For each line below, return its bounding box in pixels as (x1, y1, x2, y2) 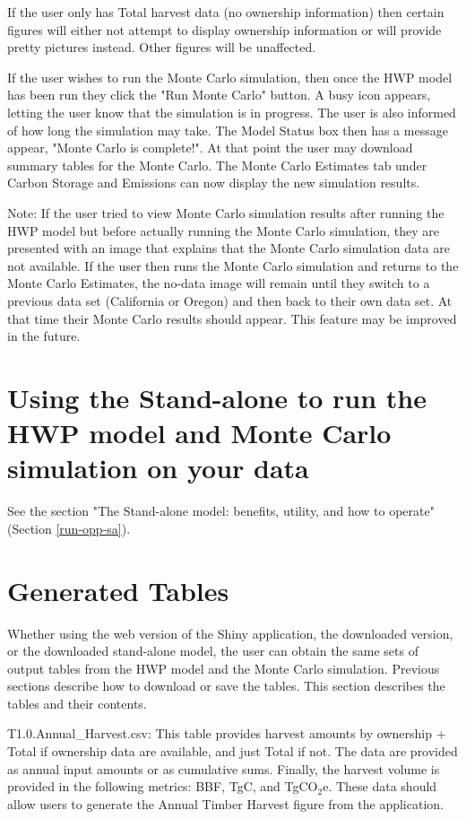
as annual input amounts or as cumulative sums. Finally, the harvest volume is (7, 759, 440, 778)
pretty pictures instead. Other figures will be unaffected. (7, 38, 316, 57)
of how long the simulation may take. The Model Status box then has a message (7, 120, 448, 139)
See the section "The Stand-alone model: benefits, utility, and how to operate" (7, 501, 435, 520)
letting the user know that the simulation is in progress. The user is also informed (7, 102, 456, 121)
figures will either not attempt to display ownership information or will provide (7, 20, 442, 39)
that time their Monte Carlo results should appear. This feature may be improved (7, 309, 457, 327)
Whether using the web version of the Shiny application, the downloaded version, (7, 623, 453, 642)
